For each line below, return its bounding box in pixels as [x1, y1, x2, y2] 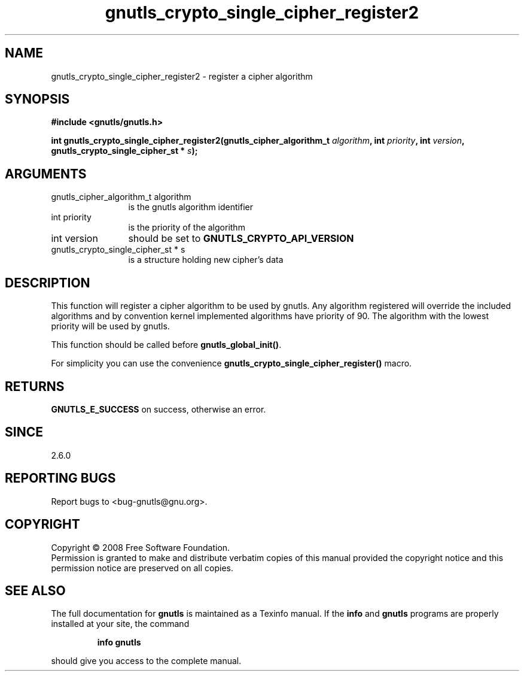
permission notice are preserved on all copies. [51, 562, 233, 573]
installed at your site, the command [51, 619, 190, 629]
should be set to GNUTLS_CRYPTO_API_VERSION [128, 232, 354, 245]
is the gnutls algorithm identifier [128, 202, 253, 213]
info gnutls [97, 637, 141, 648]
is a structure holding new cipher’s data [128, 254, 284, 265]
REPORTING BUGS [5, 471, 116, 486]
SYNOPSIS [5, 92, 70, 107]
